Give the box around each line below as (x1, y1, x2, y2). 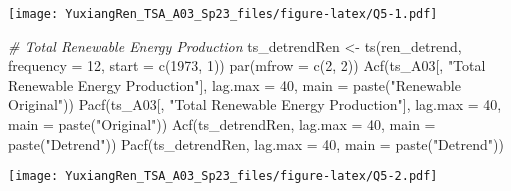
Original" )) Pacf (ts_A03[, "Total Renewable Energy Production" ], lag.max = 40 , (8, 94, 502, 115)
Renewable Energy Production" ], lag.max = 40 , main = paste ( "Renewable (8, 74, 461, 95)
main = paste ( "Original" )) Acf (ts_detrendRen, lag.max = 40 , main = (8, 114, 436, 135)
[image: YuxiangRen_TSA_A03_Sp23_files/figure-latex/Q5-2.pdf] (8, 169, 438, 184)
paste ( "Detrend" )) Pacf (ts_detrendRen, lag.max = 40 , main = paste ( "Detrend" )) (8, 133, 504, 154)
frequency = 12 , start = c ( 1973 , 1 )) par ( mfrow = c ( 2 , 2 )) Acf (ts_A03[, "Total (8, 55, 486, 76)
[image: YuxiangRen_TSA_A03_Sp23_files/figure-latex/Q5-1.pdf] (8, 7, 438, 21)
